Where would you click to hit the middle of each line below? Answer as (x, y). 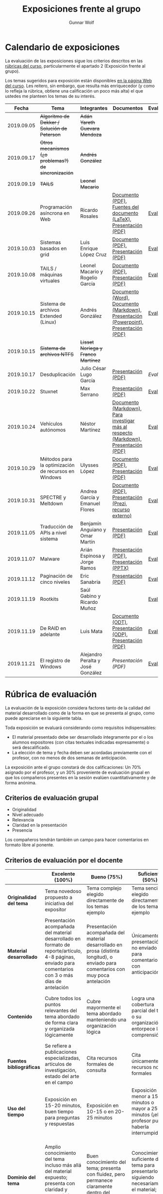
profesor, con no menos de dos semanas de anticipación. (69, 758)
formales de (100, 1064)
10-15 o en (100, 1112)
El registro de (55, 660)
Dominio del (22, 1177)
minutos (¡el (145, 1115)
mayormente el (104, 1007)
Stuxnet (49, 392)
